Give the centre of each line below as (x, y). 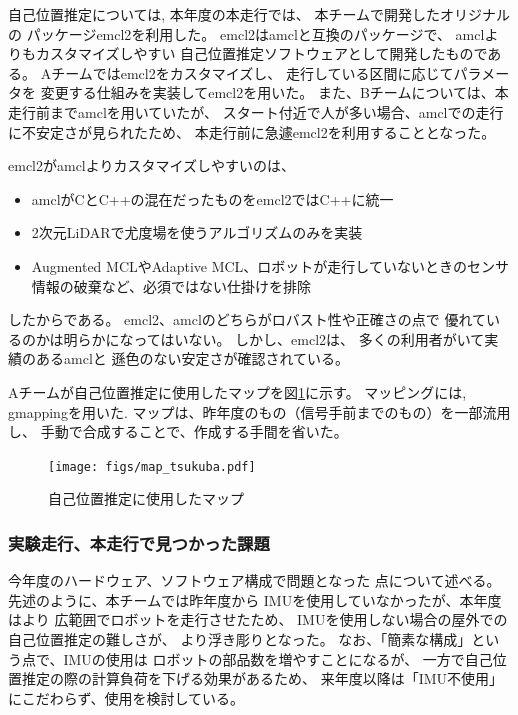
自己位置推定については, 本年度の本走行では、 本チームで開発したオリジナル (259, 14)
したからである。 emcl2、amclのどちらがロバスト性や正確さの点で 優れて (247, 319)
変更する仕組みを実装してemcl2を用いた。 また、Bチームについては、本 (274, 92)
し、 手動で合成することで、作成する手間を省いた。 (178, 431)
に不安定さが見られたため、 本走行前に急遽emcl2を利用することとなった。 (252, 131)
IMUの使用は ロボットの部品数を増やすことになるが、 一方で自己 (278, 658)
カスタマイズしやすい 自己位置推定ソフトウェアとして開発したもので (261, 53)
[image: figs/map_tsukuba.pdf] (152, 466)
